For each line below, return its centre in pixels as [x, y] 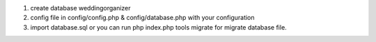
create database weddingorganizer [81, 8]
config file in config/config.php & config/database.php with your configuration [142, 18]
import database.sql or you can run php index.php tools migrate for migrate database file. [158, 27]
